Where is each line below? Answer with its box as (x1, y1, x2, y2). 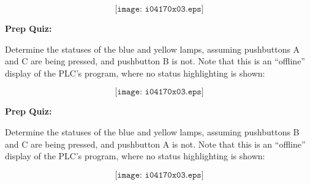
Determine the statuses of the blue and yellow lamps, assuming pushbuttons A (5, 42, 300, 55)
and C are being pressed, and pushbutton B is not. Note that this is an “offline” (5, 55, 305, 67)
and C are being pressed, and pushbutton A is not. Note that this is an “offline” (5, 137, 306, 150)
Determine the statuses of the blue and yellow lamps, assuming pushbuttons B (5, 125, 300, 138)
